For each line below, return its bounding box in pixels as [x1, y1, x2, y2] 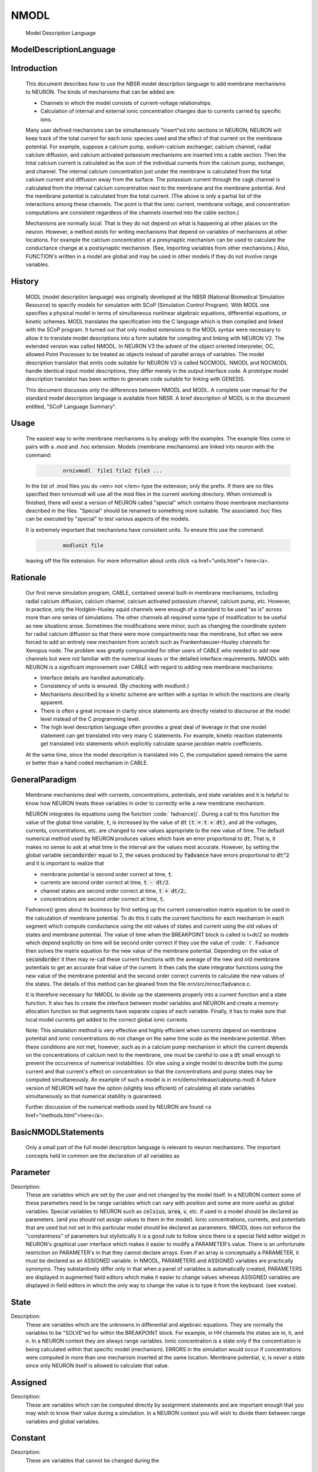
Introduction [11, 64, 58, 74]
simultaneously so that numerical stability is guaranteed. [25, 1093, 163, 1100]
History [11, 276, 39, 286]
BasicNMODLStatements [11, 1127, 104, 1137]
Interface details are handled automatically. [40, 674, 145, 681]
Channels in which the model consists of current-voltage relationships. [40, 99, 212, 106]
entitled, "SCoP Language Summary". [25, 403, 117, 410]
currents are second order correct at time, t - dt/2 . [40, 879, 170, 886]
